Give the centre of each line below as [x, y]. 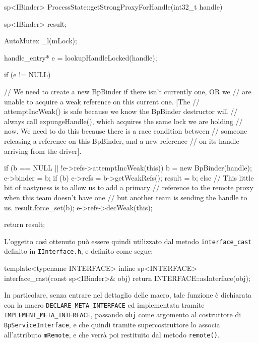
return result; [25, 224]
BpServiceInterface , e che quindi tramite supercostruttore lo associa [112, 325]
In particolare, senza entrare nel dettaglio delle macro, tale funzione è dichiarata [128, 295]
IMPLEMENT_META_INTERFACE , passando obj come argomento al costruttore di [123, 315]
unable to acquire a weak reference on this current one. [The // [102, 101]
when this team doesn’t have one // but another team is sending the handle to [126, 197]
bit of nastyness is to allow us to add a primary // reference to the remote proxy [129, 187]
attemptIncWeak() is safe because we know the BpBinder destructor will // [121, 111]
